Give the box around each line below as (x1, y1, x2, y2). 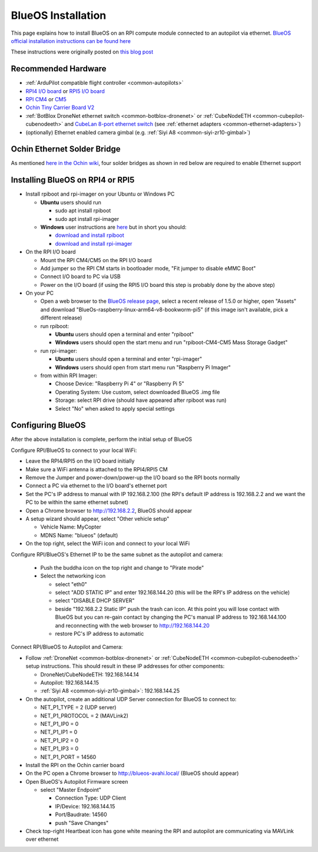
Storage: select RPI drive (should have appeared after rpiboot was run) (55, 397, 227, 404)
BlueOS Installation (11, 9, 107, 22)
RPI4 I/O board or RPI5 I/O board (25, 87, 105, 94)
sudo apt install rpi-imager (55, 215, 120, 222)
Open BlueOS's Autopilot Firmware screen (25, 778, 128, 785)
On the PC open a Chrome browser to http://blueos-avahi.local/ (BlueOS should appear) (25, 770, 239, 777)
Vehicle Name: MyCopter (40, 523, 101, 530)
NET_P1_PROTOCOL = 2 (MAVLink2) (40, 712, 129, 719)
